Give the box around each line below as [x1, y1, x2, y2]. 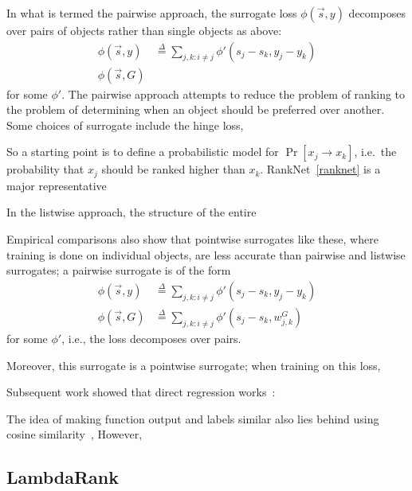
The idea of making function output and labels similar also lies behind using [6, 410, 379, 427]
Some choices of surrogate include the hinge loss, [6, 116, 244, 133]
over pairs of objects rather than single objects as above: [6, 22, 282, 38]
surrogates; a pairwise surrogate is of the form [6, 262, 231, 279]
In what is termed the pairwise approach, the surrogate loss [6, 5, 297, 21]
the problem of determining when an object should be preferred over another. [6, 101, 385, 118]
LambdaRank [6, 465, 119, 489]
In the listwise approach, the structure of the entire [6, 204, 257, 220]
